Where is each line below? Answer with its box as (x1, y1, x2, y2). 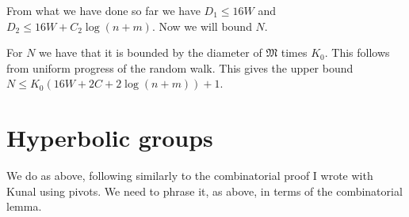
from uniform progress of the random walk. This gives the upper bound (6, 59, 354, 76)
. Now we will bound (151, 17, 252, 34)
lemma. (6, 198, 42, 215)
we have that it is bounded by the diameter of (39, 44, 262, 61)
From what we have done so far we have (6, 2, 201, 18)
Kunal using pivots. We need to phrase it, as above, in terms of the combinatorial (6, 182, 403, 199)
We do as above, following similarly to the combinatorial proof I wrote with (6, 167, 373, 184)
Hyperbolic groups (6, 122, 213, 154)
